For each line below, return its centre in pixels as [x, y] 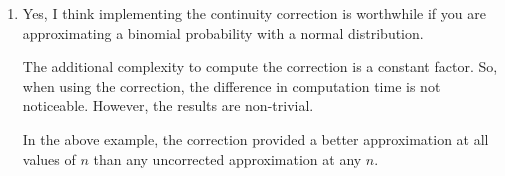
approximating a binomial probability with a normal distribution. [223, 32]
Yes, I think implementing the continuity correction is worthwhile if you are [254, 13]
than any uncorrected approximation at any [227, 158]
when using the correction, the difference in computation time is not [231, 85]
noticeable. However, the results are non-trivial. [168, 105]
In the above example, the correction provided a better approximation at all [255, 138]
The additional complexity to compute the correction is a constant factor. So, [260, 66]
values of [49, 158]
